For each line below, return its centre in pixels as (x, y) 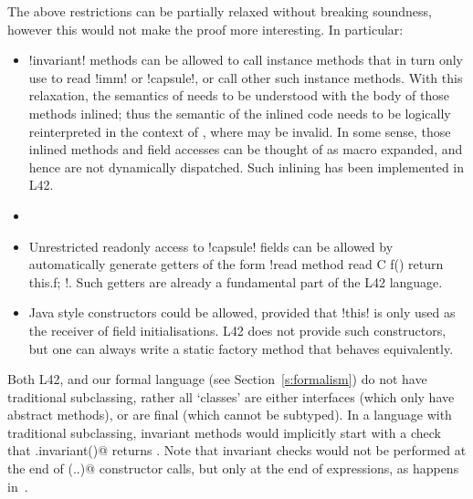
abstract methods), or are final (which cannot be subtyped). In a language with (230, 415)
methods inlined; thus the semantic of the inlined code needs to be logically (240, 113)
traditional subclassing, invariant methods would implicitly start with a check (224, 432)
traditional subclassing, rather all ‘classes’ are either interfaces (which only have (231, 396)
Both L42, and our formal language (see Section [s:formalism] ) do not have (217, 379)
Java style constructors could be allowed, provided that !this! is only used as (242, 312)
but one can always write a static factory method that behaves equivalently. (241, 348)
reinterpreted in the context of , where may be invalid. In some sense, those (240, 131)
